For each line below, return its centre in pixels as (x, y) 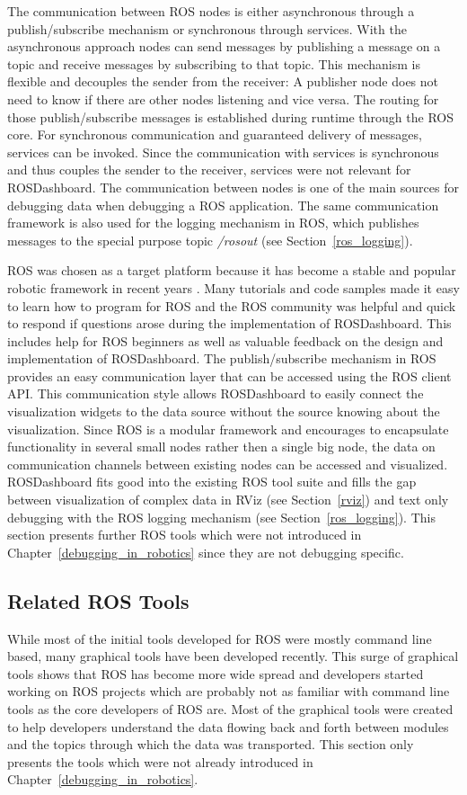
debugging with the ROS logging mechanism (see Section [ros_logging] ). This (221, 517)
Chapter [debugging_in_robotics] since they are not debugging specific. (206, 552)
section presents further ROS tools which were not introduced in (185, 535)
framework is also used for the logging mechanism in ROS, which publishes (213, 223)
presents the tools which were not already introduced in (160, 761)
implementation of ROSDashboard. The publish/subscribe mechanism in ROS (222, 358)
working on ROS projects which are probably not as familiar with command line (229, 691)
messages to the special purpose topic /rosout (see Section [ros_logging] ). (210, 240)
